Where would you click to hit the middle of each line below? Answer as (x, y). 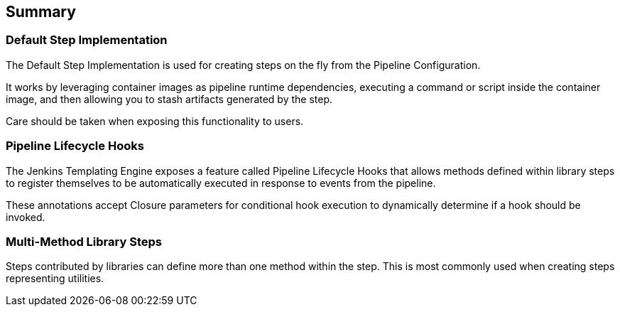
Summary (41, 12)
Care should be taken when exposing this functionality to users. (155, 121)
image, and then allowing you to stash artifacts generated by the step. (169, 99)
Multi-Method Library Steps (84, 241)
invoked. (26, 217)
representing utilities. (55, 279)
